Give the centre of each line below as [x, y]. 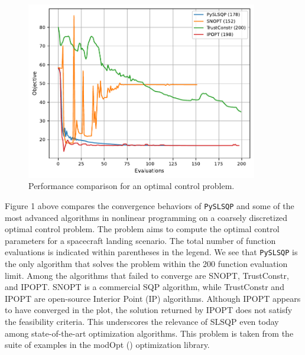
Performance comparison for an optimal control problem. [132, 186]
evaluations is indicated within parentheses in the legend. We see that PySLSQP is [151, 252]
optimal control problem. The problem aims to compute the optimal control [142, 229]
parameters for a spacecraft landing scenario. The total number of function [140, 240]
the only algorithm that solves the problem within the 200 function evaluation [146, 263]
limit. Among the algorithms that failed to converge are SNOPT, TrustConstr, [147, 275]
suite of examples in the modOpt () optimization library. [107, 345]
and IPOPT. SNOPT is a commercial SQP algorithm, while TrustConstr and [145, 287]
